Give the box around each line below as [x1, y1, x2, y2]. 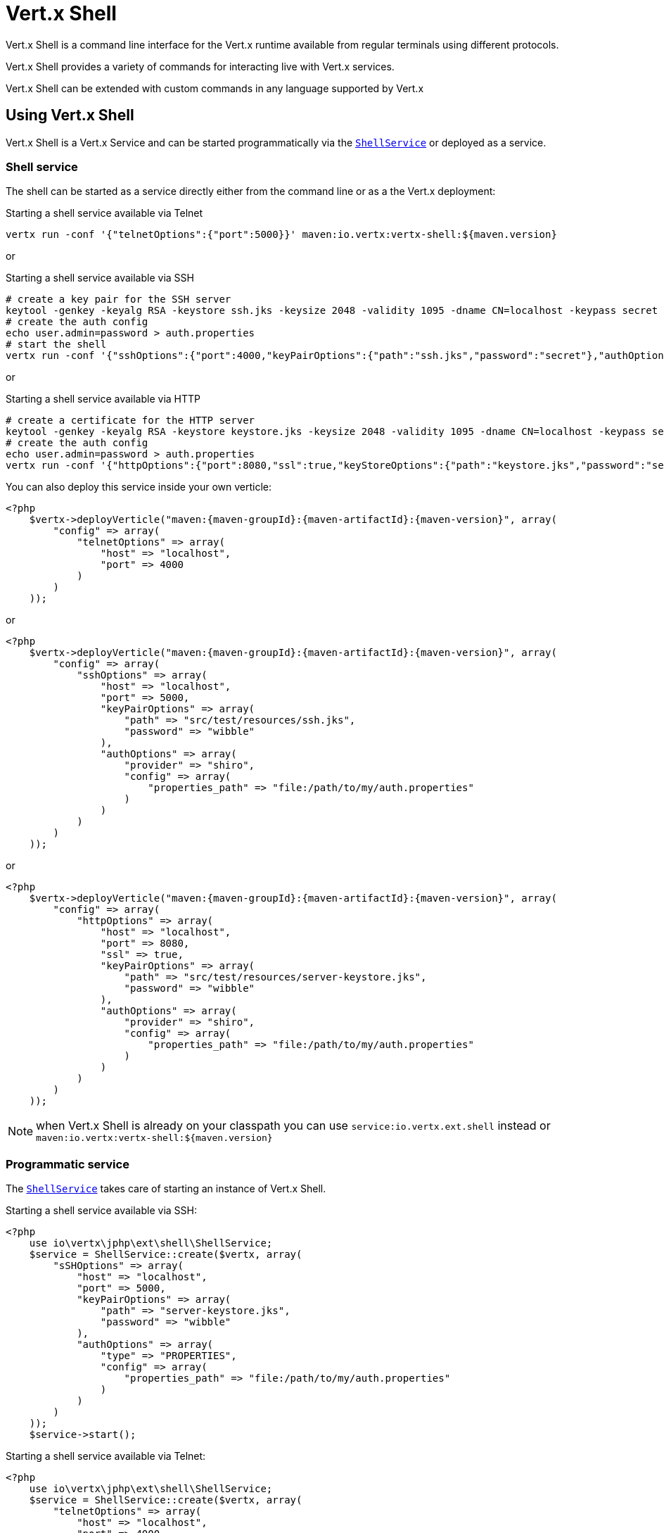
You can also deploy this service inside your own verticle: [6, 481, 272, 493]
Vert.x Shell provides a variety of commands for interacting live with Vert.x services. [6, 60, 395, 72]
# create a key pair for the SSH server [6, 294, 231, 305]
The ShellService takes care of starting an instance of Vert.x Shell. [6, 1182, 326, 1195]
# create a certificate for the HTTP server [6, 415, 255, 427]
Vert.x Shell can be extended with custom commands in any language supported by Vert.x [6, 82, 424, 94]
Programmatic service [6, 1156, 129, 1171]
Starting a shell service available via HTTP [6, 393, 200, 405]
